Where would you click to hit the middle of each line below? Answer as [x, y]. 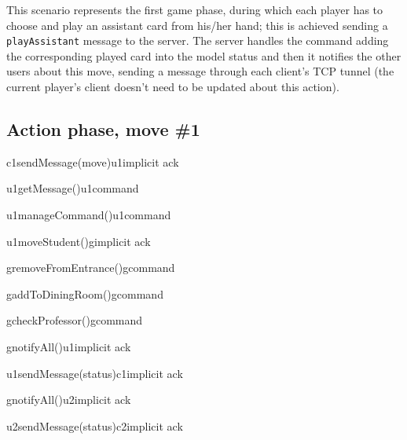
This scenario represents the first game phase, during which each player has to [195, 9]
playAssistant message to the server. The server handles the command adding [198, 40]
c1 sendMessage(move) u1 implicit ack [93, 161]
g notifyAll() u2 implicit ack [69, 400]
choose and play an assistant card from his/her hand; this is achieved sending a [197, 25]
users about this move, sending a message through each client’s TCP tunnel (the [200, 71]
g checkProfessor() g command [75, 320]
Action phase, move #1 [103, 129]
